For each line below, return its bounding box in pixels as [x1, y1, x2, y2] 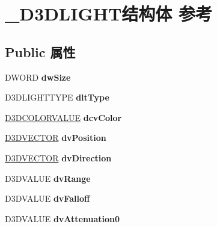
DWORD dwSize [5, 70, 71, 83]
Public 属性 [5, 42, 76, 61]
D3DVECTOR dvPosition [5, 131, 106, 144]
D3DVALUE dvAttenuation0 [5, 212, 120, 225]
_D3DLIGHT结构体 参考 [5, 1, 213, 26]
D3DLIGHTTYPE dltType [5, 91, 109, 104]
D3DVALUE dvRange [5, 172, 91, 184]
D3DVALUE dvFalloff [5, 192, 90, 205]
